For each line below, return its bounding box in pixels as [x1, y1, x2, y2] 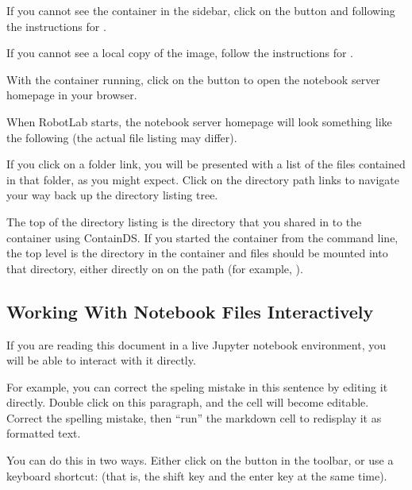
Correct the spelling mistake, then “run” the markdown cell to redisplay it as [6, 409, 382, 426]
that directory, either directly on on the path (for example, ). [6, 260, 303, 276]
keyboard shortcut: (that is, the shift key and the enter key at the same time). [6, 467, 387, 484]
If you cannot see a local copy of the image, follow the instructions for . [6, 44, 354, 61]
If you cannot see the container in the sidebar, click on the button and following [6, 2, 395, 18]
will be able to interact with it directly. [6, 352, 196, 368]
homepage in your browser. [6, 87, 137, 103]
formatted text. [6, 425, 81, 442]
